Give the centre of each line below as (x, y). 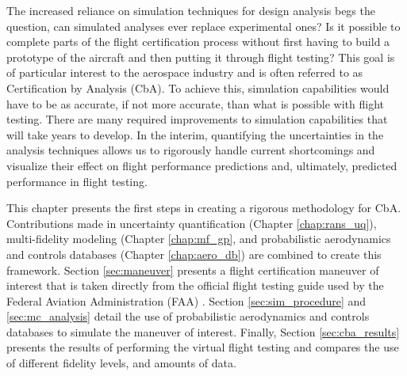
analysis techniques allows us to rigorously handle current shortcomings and (191, 150)
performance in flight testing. (77, 181)
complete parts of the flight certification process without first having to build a (198, 42)
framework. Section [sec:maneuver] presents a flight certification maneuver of (193, 270)
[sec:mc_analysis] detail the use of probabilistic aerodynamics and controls (188, 316)
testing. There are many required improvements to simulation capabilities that (197, 119)
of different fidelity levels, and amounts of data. (121, 363)
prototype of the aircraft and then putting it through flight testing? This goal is (201, 57)
